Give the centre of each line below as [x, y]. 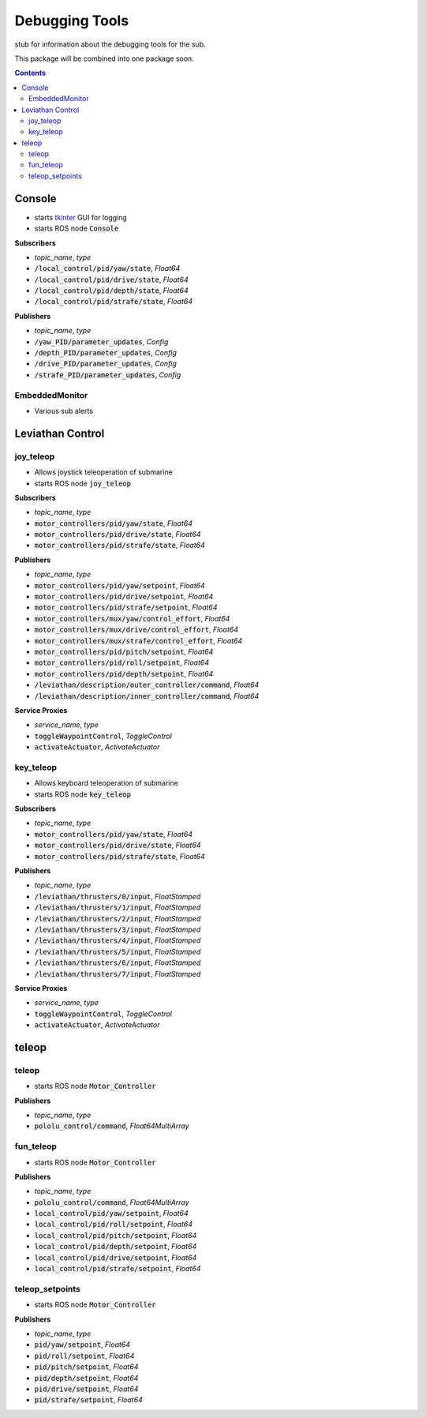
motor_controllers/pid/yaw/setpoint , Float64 [120, 585]
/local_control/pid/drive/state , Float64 [111, 279]
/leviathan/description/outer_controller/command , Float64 [147, 685]
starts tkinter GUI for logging [81, 217]
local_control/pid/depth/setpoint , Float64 [116, 1247]
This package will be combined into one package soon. [105, 58]
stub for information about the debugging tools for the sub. [110, 44]
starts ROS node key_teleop [83, 794]
